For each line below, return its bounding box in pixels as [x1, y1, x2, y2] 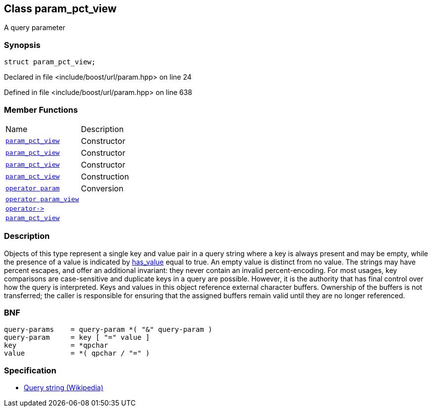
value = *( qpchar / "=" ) [4, 349, 150, 358]
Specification [4, 365, 56, 375]
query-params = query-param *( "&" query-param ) [4, 325, 213, 334]
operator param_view [5, 195, 79, 203]
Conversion [81, 183, 124, 193]
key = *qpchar [4, 341, 108, 350]
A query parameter [4, 23, 65, 32]
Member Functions [4, 104, 78, 115]
